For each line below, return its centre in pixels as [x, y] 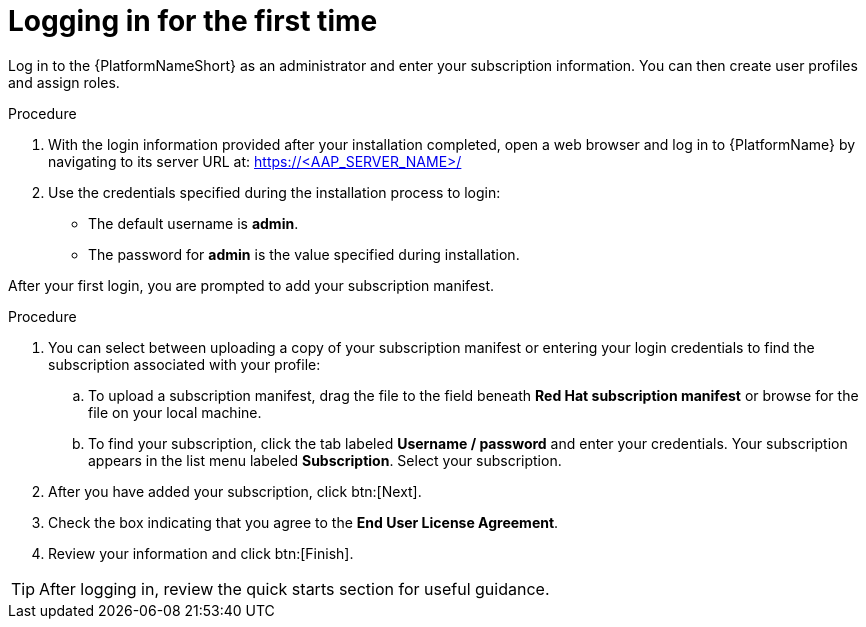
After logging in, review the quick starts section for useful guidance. [294, 588]
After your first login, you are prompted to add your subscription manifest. [251, 285]
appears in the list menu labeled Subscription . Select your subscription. [325, 460]
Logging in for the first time [193, 21]
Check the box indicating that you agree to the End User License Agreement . [303, 522]
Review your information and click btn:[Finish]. [201, 553]
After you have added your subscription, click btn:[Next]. [235, 491]
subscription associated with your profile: [184, 364]
